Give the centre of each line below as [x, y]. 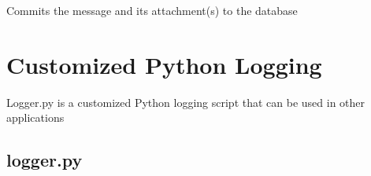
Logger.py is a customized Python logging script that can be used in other [186, 102]
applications [35, 117]
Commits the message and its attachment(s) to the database [152, 10]
